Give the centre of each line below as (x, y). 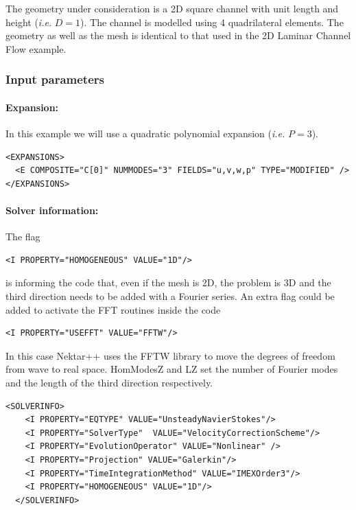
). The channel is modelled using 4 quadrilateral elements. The (212, 22)
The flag (23, 236)
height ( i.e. (29, 22)
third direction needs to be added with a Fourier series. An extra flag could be (170, 295)
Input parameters (55, 79)
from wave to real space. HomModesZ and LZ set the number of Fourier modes (172, 369)
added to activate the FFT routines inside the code (113, 309)
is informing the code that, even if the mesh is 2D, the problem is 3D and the (168, 282)
